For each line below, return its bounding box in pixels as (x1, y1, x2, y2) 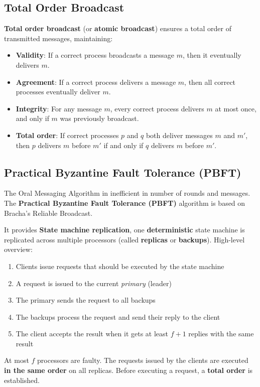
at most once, (215, 103, 256, 113)
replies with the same (188, 328, 254, 339)
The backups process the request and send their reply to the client (16, 311, 220, 322)
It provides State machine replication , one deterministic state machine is (4, 224, 245, 235)
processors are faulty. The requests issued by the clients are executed (37, 355, 248, 365)
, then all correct (184, 76, 236, 87)
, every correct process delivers (110, 103, 204, 113)
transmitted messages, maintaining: (4, 33, 113, 43)
